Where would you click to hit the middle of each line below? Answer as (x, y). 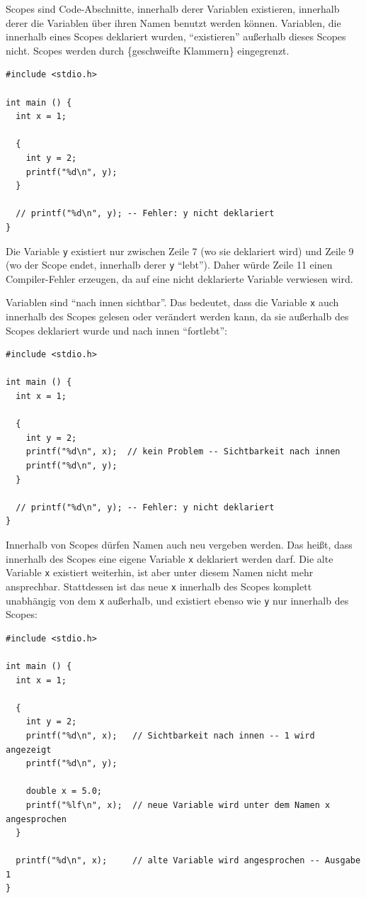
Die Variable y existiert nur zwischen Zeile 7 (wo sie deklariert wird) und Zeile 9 (180, 251)
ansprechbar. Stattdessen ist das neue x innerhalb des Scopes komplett (159, 586)
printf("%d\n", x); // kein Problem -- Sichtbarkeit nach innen (183, 452)
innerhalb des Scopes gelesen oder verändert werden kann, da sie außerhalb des (177, 316)
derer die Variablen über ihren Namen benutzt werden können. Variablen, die (173, 22)
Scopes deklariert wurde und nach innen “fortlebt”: (116, 330)
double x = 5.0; (64, 791)
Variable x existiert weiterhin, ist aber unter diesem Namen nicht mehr (160, 572)
